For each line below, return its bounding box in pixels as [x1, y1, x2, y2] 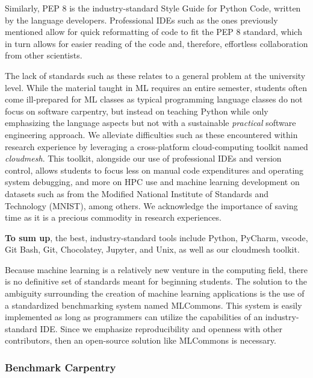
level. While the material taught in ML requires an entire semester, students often [5, 81, 308, 93]
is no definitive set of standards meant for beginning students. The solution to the [5, 275, 307, 288]
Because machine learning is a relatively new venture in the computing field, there [5, 263, 308, 276]
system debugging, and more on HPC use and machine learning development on [5, 175, 300, 188]
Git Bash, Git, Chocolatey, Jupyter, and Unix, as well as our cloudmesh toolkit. [5, 243, 300, 256]
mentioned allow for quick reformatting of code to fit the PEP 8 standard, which [5, 25, 302, 38]
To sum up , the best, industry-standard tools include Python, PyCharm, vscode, [5, 231, 308, 244]
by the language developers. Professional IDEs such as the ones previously [5, 13, 278, 26]
